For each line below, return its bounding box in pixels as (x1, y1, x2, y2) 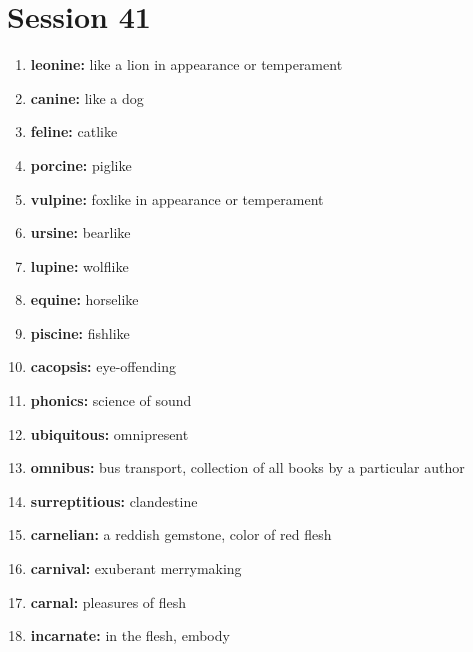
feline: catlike (30, 121, 118, 142)
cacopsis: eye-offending (30, 356, 176, 377)
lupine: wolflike (30, 255, 129, 276)
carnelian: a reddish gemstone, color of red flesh (30, 524, 332, 545)
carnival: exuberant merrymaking (30, 558, 242, 579)
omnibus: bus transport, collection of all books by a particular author (30, 457, 465, 478)
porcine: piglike (30, 154, 132, 175)
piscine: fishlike (30, 322, 130, 343)
